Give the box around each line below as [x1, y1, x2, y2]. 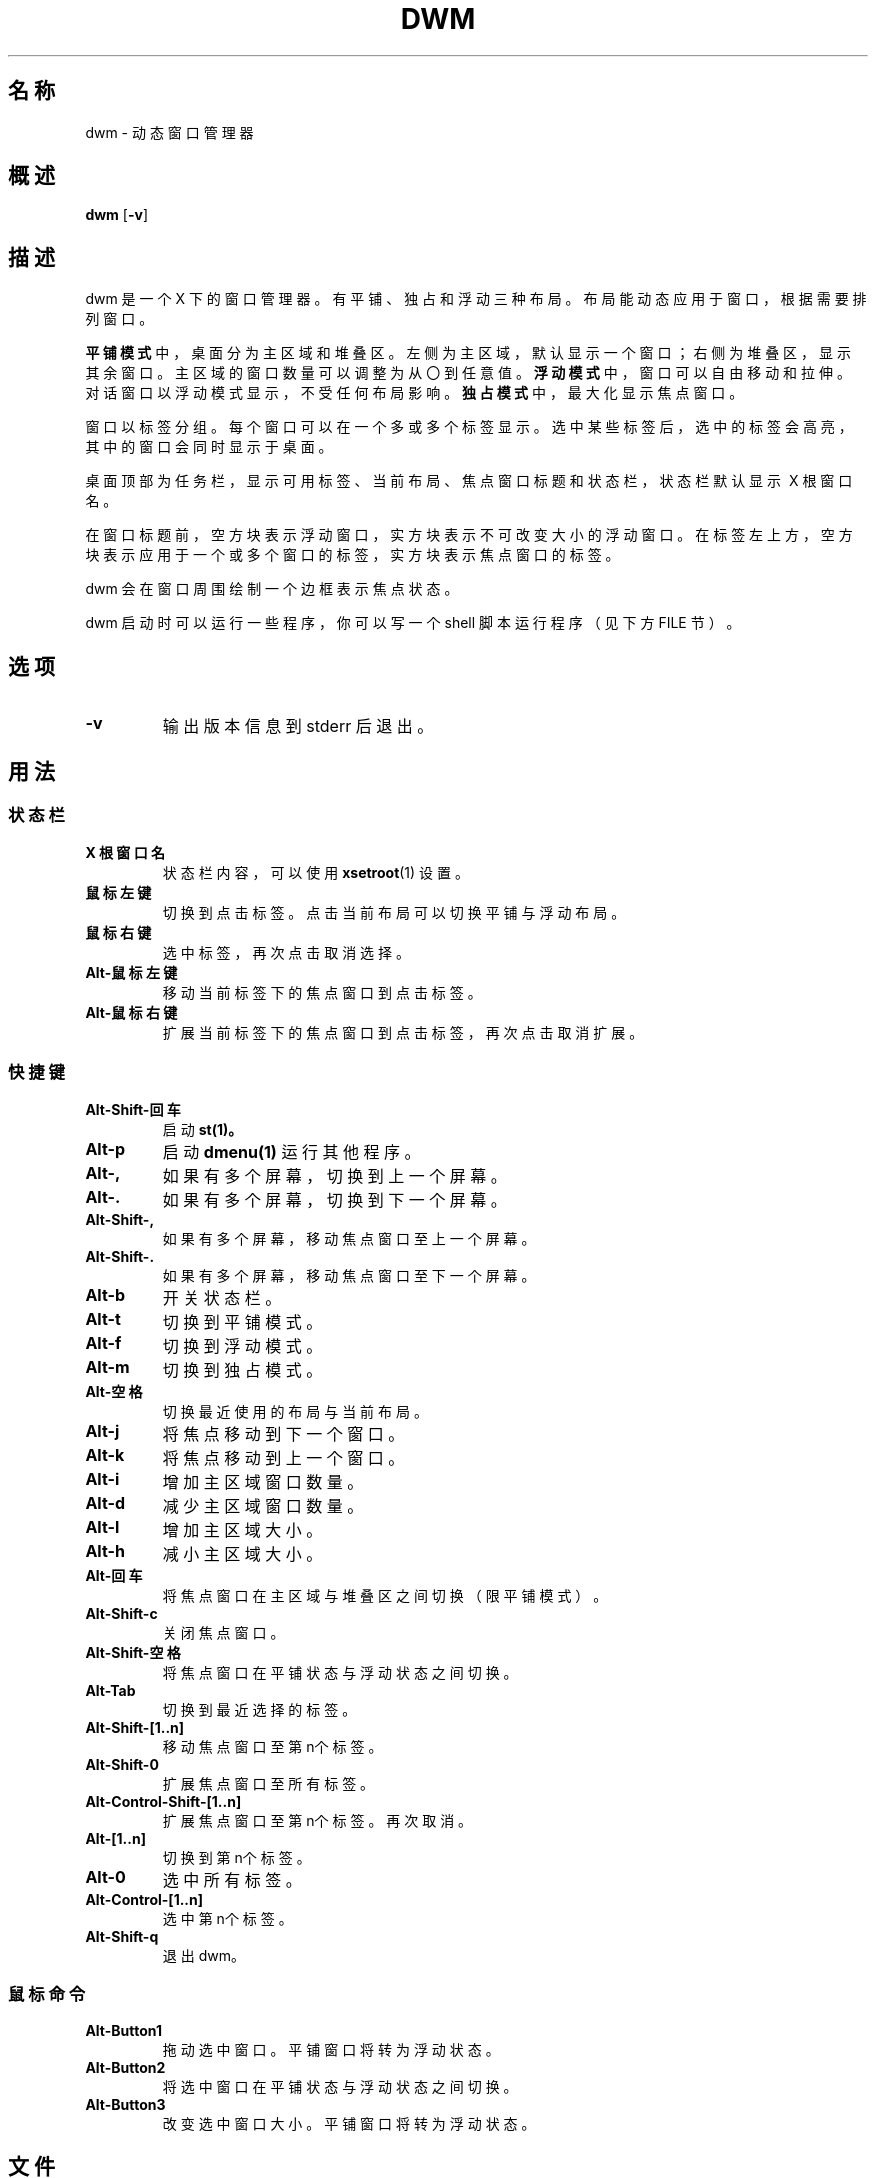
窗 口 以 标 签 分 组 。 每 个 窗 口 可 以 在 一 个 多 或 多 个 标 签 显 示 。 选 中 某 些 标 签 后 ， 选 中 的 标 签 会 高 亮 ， [85, 418, 853, 436]
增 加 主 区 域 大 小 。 [162, 1520, 323, 1541]
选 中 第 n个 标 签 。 [162, 1910, 293, 1928]
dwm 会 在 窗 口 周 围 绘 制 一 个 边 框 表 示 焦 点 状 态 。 [85, 580, 459, 598]
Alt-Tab [85, 1682, 136, 1700]
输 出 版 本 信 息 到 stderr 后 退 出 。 [162, 716, 434, 737]
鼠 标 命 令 [8, 1984, 86, 2005]
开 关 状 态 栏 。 [162, 1288, 282, 1309]
